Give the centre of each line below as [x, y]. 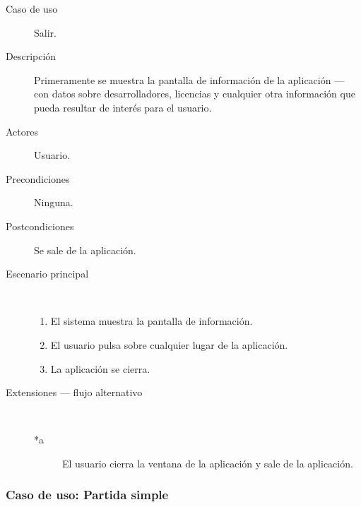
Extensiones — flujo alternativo [74, 392]
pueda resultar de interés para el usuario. [123, 107]
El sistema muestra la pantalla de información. [152, 321]
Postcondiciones [40, 226]
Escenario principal [47, 274]
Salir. [45, 32]
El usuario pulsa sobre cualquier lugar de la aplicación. [169, 344]
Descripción [31, 56]
